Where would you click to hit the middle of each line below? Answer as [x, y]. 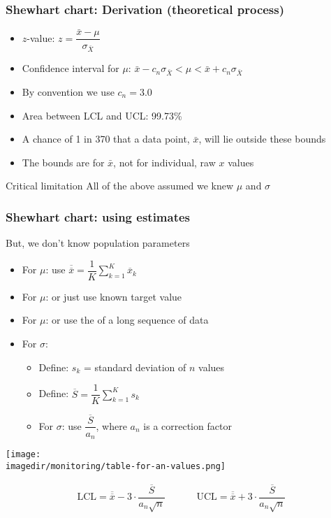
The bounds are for [63, 162]
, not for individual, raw [164, 162]
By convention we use [68, 92]
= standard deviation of [135, 367]
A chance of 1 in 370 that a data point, [106, 139]
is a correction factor [187, 425]
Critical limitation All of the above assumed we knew [120, 186]
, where [111, 425]
